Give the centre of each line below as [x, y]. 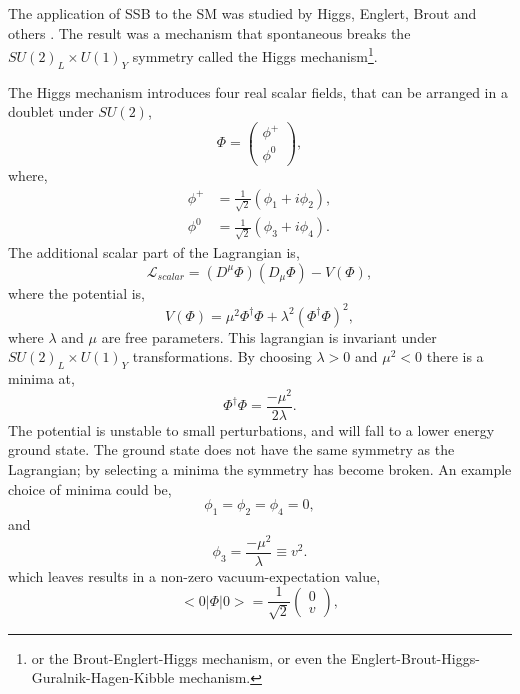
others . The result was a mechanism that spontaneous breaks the [209, 32]
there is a [455, 356]
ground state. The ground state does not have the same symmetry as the [231, 449]
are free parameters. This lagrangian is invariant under [269, 336]
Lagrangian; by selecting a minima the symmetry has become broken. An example [260, 469]
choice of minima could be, [90, 488]
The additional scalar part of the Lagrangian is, [154, 252]
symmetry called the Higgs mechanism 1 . [255, 54]
